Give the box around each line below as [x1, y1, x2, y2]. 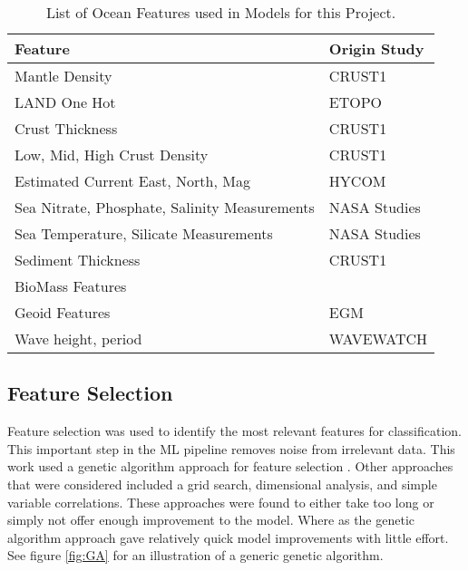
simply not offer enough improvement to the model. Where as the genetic [7, 510, 415, 529]
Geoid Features [15, 302, 111, 323]
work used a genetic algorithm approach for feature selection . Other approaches [7, 457, 453, 476]
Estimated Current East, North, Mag [15, 170, 250, 191]
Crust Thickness [15, 118, 118, 139]
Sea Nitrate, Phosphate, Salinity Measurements [15, 197, 315, 218]
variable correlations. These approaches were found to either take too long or [7, 492, 434, 511]
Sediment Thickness [15, 249, 141, 270]
